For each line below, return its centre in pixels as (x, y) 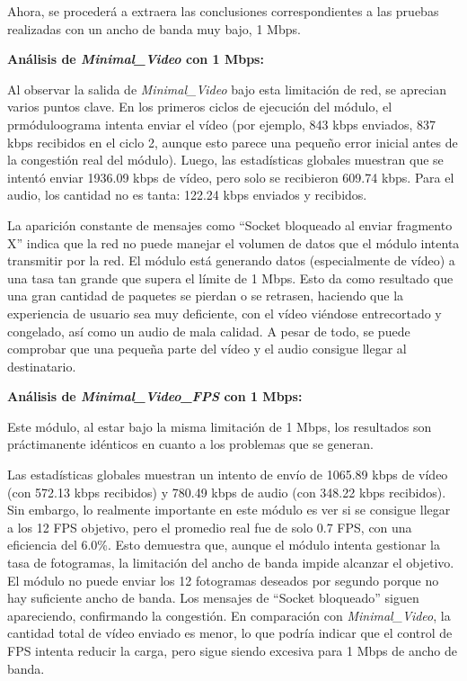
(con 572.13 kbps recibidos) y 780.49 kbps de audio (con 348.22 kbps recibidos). (227, 492)
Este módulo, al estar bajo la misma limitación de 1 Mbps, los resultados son (220, 426)
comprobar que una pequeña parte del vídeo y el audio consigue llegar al (207, 349)
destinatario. (42, 366)
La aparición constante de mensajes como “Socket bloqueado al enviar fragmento (230, 224)
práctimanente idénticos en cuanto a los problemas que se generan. (190, 444)
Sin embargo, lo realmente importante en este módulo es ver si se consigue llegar (229, 510)
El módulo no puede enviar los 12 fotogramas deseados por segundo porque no (223, 580)
